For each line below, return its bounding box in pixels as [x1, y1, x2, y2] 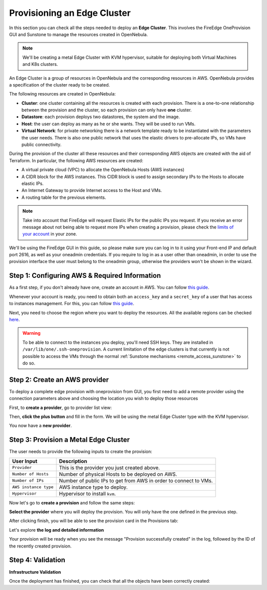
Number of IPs [12, 478, 44, 483]
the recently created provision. [9, 543, 72, 549]
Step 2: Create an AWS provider [9, 375, 109, 384]
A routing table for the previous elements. [21, 194, 106, 200]
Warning [22, 330, 41, 336]
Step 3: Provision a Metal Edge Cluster [9, 436, 130, 444]
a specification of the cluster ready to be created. [9, 82, 110, 88]
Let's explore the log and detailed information [9, 527, 104, 533]
